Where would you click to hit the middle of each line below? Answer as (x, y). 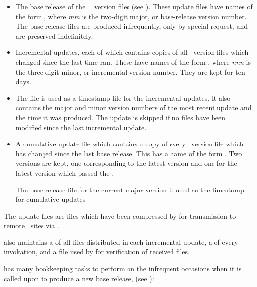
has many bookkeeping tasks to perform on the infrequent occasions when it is (123, 268)
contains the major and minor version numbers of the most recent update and (133, 108)
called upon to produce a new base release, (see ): (79, 278)
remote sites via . (32, 225)
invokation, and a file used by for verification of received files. (97, 252)
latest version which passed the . (65, 172)
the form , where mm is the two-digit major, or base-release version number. (131, 16)
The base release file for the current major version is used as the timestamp (130, 189)
